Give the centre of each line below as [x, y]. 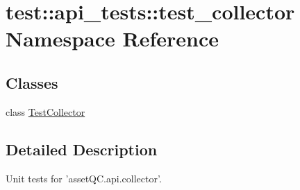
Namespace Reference [112, 38]
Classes [32, 82]
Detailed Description [82, 149]
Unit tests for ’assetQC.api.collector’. [84, 178]
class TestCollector [45, 111]
